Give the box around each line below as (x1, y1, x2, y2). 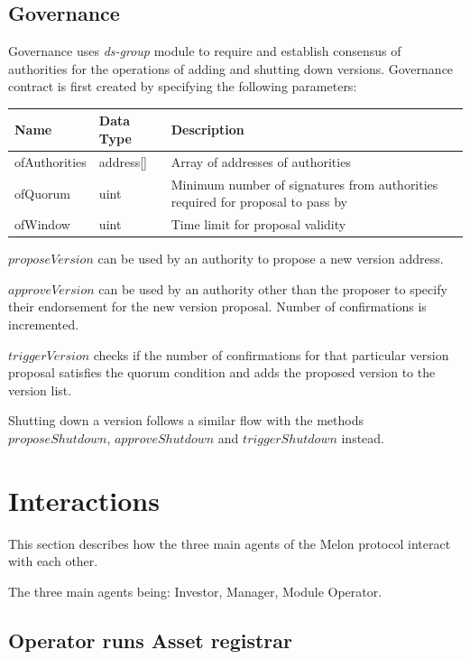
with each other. (8, 552, 98, 571)
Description (170, 120, 244, 139)
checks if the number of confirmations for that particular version (93, 345, 449, 364)
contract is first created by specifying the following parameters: (8, 77, 357, 96)
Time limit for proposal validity (170, 215, 346, 234)
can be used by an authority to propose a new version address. (97, 249, 444, 268)
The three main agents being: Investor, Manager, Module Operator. (8, 581, 382, 600)
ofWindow (14, 215, 70, 234)
